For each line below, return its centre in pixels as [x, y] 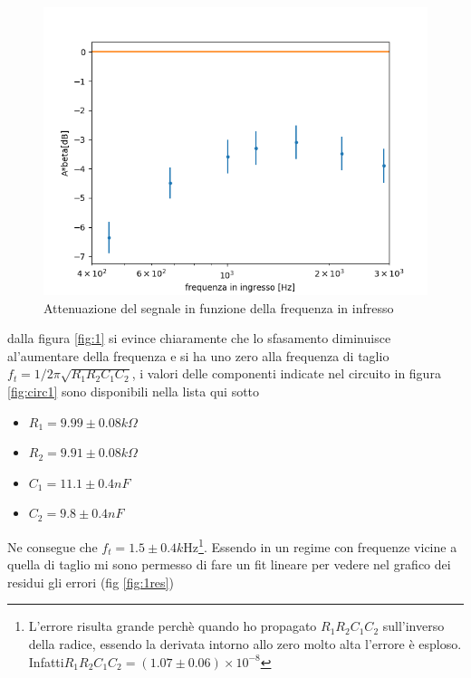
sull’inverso [413, 626]
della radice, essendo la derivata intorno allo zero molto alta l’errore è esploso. [245, 643]
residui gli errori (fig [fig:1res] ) [91, 582]
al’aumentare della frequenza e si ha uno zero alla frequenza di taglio [198, 355]
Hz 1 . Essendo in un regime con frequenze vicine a [320, 545]
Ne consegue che [53, 546]
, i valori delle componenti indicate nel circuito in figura [286, 373]
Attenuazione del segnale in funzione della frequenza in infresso [219, 307]
